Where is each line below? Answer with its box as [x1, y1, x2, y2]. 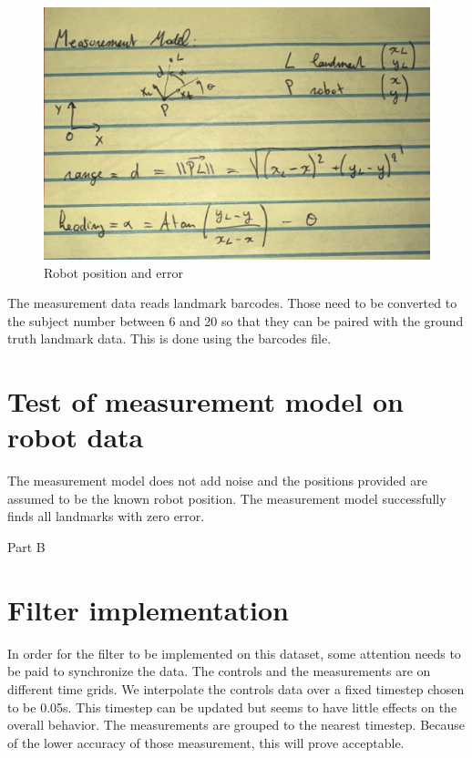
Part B [7, 538, 46, 557]
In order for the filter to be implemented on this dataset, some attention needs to [7, 643, 461, 662]
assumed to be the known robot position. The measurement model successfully [7, 488, 446, 507]
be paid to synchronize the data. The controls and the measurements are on [7, 661, 431, 681]
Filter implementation [7, 590, 289, 628]
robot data [7, 418, 144, 456]
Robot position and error [44, 262, 183, 282]
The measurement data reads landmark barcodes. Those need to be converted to [7, 293, 457, 312]
